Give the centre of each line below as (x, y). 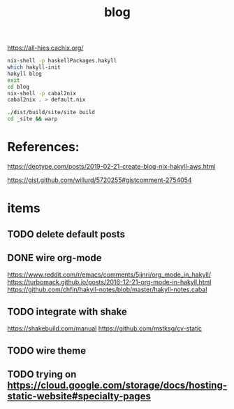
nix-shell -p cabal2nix (42, 93)
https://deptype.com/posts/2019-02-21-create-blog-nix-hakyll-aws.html (111, 166)
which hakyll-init (34, 67)
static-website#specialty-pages (79, 396)
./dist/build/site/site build (51, 113)
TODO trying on (42, 374)
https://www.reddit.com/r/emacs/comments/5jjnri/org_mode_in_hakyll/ (109, 275)
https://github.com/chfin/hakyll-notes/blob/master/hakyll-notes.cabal (107, 290)
